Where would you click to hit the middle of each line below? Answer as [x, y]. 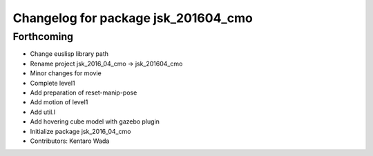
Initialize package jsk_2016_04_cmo [80, 131]
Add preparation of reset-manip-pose [84, 92]
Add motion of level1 [59, 102]
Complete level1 [52, 83]
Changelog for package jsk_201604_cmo [133, 18]
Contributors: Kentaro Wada [70, 141]
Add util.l [42, 112]
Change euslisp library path [69, 54]
